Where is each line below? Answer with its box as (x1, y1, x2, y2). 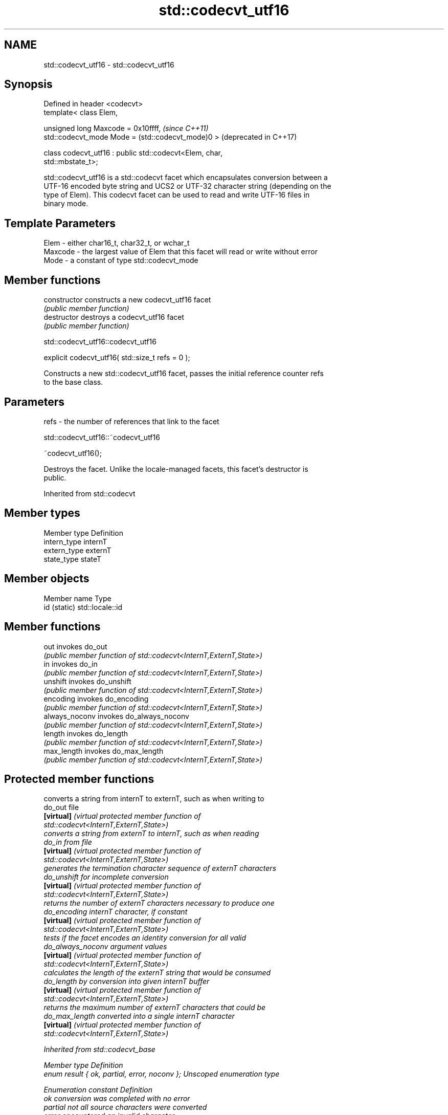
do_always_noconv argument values (43, 942, 167, 951)
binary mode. (43, 199, 88, 208)
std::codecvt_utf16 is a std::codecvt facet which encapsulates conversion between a (43, 173, 328, 182)
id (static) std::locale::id (43, 602, 122, 611)
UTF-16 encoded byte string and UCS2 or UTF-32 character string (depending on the (43, 182, 331, 191)
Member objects (4, 572, 89, 585)
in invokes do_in (43, 659, 98, 668)
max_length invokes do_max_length (43, 746, 164, 755)
